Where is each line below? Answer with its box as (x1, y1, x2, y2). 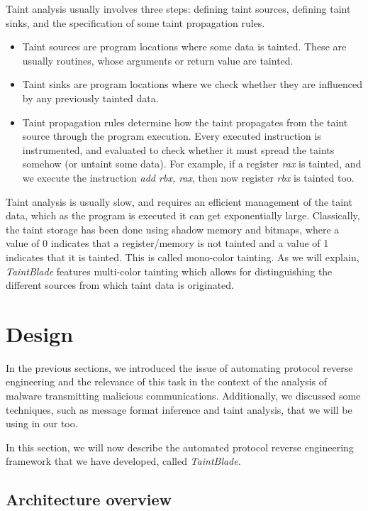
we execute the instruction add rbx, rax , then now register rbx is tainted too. (22, 170, 355, 185)
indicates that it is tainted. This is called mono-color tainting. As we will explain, (6, 249, 359, 264)
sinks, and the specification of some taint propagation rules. (6, 15, 265, 30)
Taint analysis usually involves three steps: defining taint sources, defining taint (6, 1, 351, 16)
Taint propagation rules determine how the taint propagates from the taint (22, 114, 348, 129)
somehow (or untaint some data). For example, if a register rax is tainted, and (22, 156, 362, 171)
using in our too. (6, 416, 78, 431)
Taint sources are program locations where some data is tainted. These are (22, 39, 347, 54)
